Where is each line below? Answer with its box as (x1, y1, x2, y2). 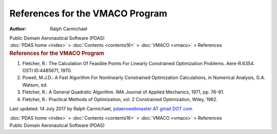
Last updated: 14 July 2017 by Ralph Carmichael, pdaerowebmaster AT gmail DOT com (9, 105, 192, 111)
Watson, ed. (22, 82, 48, 88)
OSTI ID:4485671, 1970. (22, 67, 72, 73)
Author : (9, 26, 27, 32)
